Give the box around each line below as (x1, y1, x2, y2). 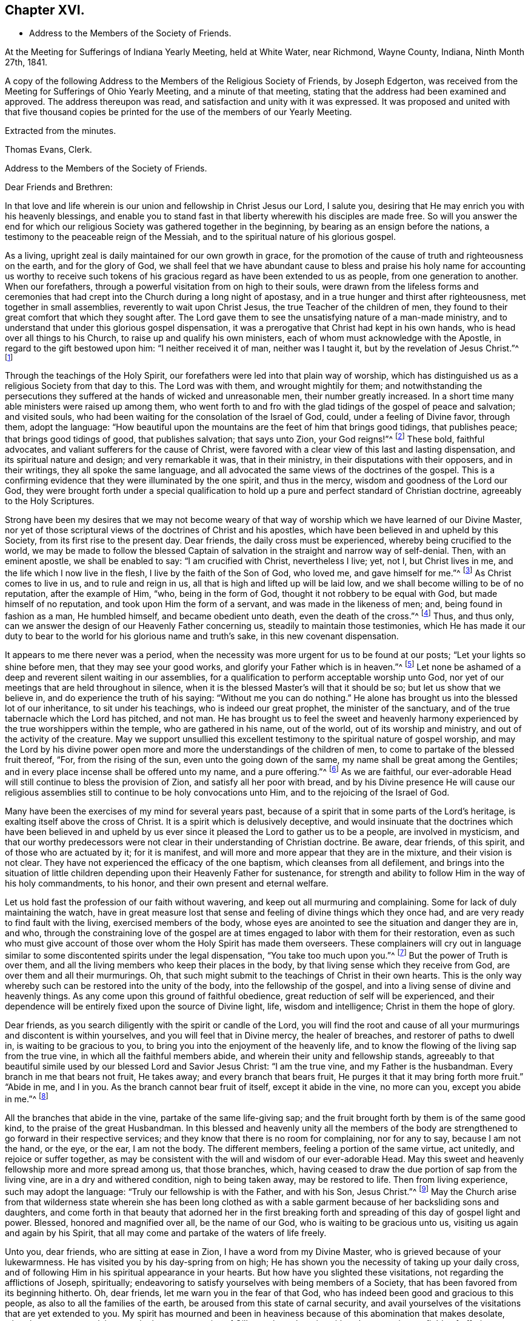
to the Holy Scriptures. (5, 496, 95, 507)
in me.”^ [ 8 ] (5, 1092, 48, 1105)
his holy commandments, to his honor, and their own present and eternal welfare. (5, 877, 329, 888)
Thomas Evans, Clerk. (5, 144, 92, 155)
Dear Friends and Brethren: (5, 182, 113, 193)
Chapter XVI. (5, 2, 85, 18)
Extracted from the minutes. (5, 125, 116, 136)
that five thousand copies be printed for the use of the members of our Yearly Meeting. (5, 107, 352, 118)
